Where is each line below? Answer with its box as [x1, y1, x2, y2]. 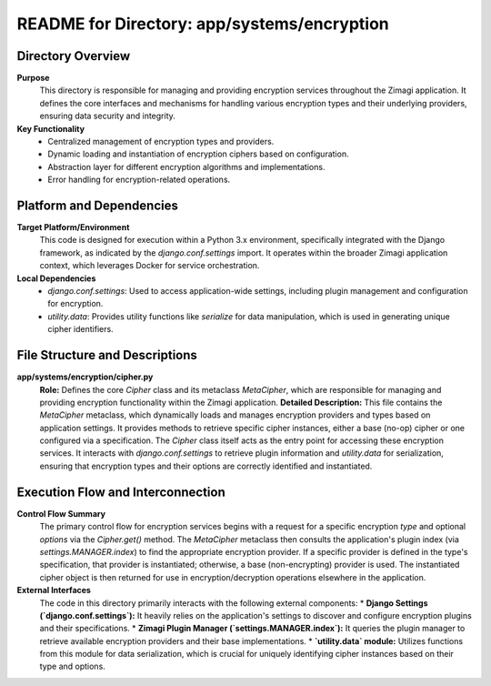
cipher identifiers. [47, 324, 114, 335]
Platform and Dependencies [16, 198, 179, 213]
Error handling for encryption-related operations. [47, 174, 231, 186]
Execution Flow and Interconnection [16, 484, 226, 499]
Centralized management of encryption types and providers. [47, 136, 275, 147]
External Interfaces [16, 585, 91, 596]
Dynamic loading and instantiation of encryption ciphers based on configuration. [47, 148, 349, 159]
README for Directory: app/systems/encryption [16, 14, 390, 34]
